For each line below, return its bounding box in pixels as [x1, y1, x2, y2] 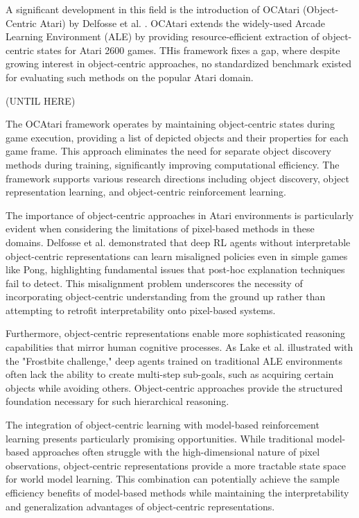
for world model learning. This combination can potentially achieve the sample [6, 472, 340, 486]
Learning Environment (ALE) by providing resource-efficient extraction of [6, 29, 319, 44]
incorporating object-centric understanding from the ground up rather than [6, 289, 326, 304]
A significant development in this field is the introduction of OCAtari [6, 2, 300, 16]
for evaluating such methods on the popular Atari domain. [6, 69, 254, 84]
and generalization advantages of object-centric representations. [6, 499, 275, 513]
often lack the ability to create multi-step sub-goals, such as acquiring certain [6, 367, 334, 381]
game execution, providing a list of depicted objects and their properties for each [6, 130, 349, 144]
